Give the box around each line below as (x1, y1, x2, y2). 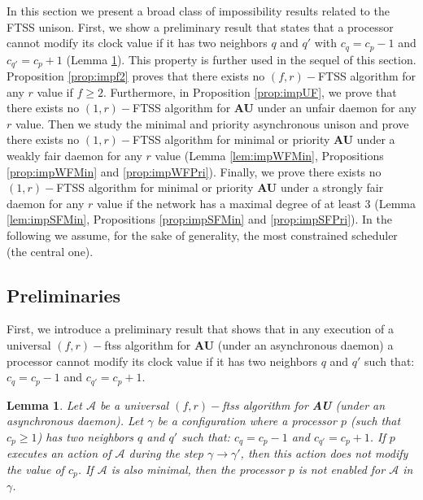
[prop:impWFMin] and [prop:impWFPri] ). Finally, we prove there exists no (7, 163, 382, 180)
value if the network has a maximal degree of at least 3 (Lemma (96, 194, 416, 211)
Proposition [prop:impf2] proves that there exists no (7, 67, 265, 85)
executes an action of (7, 445, 111, 462)
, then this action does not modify (240, 445, 408, 462)
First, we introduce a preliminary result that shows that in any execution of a (7, 320, 394, 337)
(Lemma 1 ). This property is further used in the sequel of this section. (66, 50, 416, 67)
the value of (7, 460, 64, 477)
